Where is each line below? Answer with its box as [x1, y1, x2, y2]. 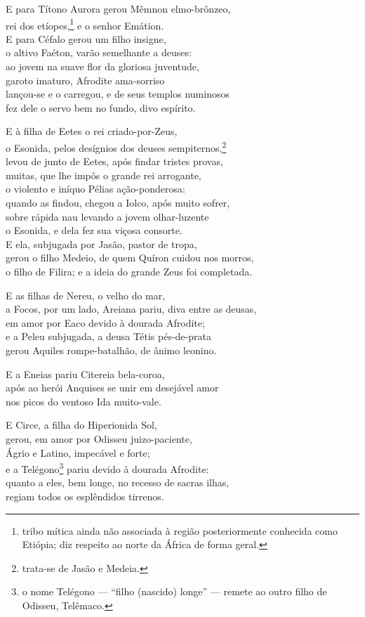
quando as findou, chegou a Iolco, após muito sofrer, [6, 195, 230, 210]
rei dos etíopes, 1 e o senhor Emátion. [6, 15, 164, 32]
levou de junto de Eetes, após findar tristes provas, [6, 154, 223, 169]
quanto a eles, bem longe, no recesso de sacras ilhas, [6, 475, 230, 490]
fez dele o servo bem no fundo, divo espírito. [6, 100, 196, 115]
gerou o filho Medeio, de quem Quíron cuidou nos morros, [6, 250, 254, 265]
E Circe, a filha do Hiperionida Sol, [6, 417, 157, 432]
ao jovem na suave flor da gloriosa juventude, [6, 59, 199, 74]
